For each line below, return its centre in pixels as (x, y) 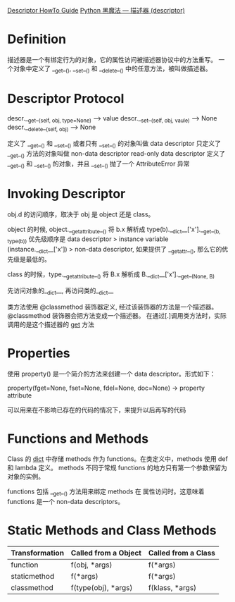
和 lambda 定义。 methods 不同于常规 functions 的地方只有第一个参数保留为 (117, 468)
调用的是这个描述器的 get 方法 (51, 324)
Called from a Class (182, 553)
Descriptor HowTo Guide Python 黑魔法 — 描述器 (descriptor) (96, 10)
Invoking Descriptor (66, 193)
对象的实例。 (26, 477)
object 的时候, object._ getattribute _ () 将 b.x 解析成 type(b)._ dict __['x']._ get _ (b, (114, 230)
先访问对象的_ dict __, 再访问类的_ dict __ (61, 291)
